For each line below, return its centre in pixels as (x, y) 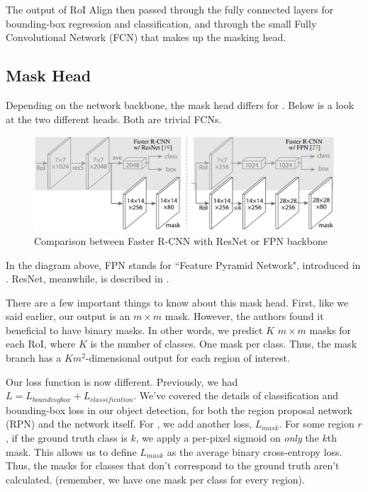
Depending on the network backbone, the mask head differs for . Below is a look (180, 104)
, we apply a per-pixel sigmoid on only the (227, 437)
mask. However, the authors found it (244, 316)
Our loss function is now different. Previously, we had (122, 381)
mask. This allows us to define (71, 451)
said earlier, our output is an (68, 316)
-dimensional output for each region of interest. (188, 358)
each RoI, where (41, 344)
